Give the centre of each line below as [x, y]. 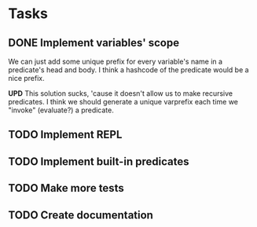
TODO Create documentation [81, 215]
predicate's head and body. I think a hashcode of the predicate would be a [128, 70]
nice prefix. [26, 78]
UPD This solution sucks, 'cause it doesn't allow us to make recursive [121, 93]
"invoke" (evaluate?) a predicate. [61, 110]
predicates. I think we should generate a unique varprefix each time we [123, 102]
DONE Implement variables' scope [94, 43]
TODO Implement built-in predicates [99, 161]
